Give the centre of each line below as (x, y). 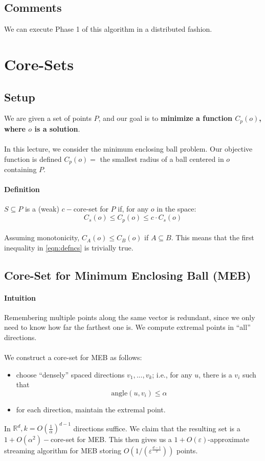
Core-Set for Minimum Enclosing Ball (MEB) (128, 275)
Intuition (20, 297)
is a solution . (57, 128)
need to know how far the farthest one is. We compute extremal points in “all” (127, 327)
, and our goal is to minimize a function (165, 118)
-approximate (229, 439)
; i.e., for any (172, 374)
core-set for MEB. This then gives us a (111, 439)
